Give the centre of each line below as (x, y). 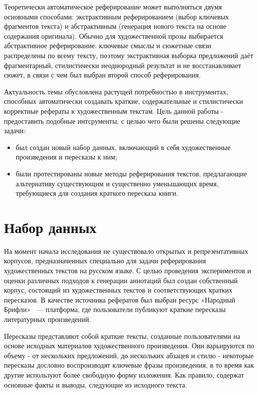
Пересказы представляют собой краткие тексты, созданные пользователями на (122, 336)
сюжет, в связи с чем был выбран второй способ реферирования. (102, 75)
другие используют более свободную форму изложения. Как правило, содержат (124, 374)
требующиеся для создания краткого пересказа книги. (97, 193)
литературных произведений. (47, 319)
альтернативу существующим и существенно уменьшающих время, (117, 183)
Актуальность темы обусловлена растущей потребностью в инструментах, (116, 91)
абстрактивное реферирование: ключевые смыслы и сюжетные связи (108, 45)
